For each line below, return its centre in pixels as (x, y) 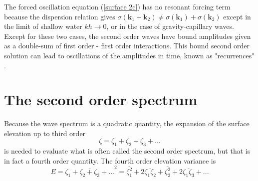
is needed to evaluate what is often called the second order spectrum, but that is (127, 151)
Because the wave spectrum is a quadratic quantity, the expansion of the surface (127, 123)
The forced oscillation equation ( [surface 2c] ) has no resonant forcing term (117, 6)
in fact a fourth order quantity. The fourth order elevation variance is (110, 160)
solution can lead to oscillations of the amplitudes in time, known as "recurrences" (129, 55)
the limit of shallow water (43, 26)
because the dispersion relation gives (60, 16)
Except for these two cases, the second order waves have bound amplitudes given (128, 36)
